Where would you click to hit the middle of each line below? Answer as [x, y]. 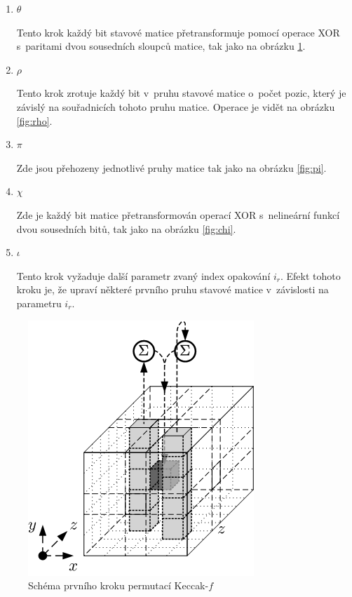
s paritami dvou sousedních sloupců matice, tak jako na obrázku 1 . [161, 46]
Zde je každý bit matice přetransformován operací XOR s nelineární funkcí [178, 214]
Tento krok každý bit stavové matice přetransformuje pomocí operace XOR [178, 32]
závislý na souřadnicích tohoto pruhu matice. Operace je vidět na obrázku [176, 106]
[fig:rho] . [34, 120]
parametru [39, 303]
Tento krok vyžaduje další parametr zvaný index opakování [143, 275]
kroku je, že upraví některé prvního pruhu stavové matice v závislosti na [172, 289]
